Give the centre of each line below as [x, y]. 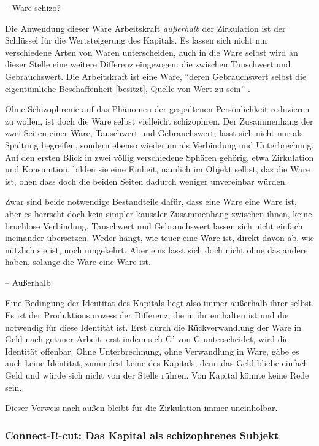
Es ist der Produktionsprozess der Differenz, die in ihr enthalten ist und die [147, 315]
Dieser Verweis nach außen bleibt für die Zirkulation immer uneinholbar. [141, 408]
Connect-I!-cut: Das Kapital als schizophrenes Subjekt [142, 435]
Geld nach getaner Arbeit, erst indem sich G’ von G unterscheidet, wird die [147, 339]
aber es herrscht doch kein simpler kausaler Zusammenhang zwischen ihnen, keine [159, 213]
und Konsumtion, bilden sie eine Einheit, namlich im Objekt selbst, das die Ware [157, 169]
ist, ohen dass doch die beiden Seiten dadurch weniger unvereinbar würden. [146, 181]
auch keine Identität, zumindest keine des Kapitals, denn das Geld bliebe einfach [157, 363]
